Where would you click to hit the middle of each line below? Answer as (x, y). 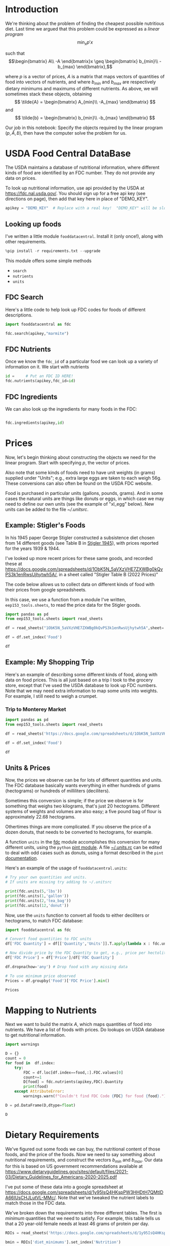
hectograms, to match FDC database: (44, 920)
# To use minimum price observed (40, 976)
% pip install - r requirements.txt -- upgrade (53, 251)
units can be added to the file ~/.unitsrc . (47, 509)
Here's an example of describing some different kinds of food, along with (81, 674)
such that (15, 53)
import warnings (22, 1045)
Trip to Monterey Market (36, 709)
